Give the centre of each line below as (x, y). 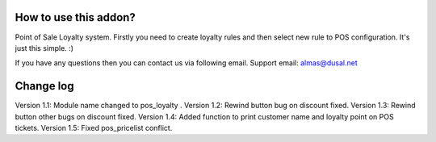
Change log (44, 86)
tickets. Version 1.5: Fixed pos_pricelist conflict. (94, 127)
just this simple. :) (44, 48)
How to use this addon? (75, 17)
